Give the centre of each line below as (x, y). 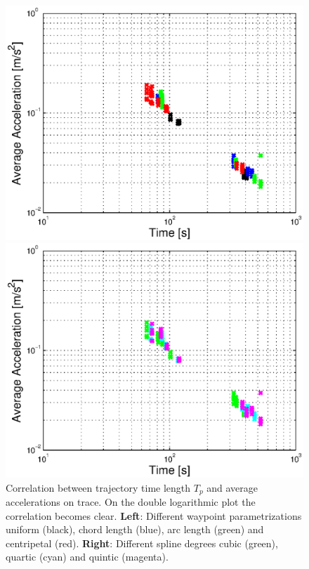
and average (232, 487)
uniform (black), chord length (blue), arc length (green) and (135, 529)
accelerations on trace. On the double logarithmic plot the (131, 502)
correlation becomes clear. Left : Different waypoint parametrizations (154, 515)
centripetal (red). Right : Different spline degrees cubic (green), (142, 543)
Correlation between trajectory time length (98, 487)
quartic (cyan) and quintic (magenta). (87, 557)
